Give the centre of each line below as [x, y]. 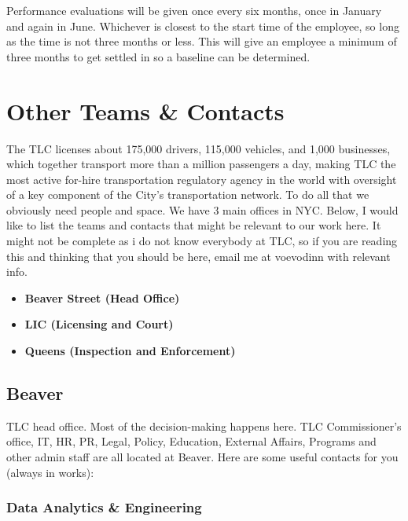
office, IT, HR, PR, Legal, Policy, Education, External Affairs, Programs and [191, 441]
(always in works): [50, 472]
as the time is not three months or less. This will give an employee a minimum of [202, 41]
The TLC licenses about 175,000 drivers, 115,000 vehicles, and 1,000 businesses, [198, 148]
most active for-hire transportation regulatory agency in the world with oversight [202, 179]
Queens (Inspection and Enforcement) [130, 351]
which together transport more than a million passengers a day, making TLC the [201, 164]
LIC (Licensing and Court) [99, 324]
